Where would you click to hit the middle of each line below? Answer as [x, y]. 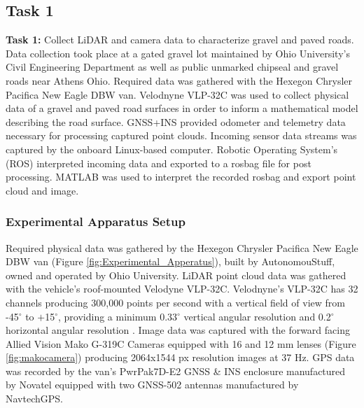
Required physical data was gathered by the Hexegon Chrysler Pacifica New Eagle [182, 247]
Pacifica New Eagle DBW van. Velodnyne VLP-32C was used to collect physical [177, 94]
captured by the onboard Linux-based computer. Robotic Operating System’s [172, 149]
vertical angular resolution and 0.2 [257, 316]
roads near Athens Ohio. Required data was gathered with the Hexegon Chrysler [179, 80]
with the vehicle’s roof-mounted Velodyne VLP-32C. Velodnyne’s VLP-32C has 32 [182, 289]
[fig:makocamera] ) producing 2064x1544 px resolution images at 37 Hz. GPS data [180, 357]
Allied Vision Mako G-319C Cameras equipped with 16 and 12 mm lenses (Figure [181, 343]
